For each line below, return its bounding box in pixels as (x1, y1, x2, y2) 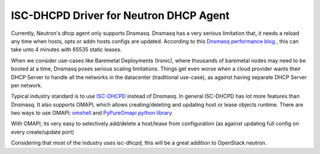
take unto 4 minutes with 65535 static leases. (11, 46, 122, 53)
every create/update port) (11, 128, 74, 136)
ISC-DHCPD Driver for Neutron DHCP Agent (11, 9, 230, 22)
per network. (11, 82, 43, 89)
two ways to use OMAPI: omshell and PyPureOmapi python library (11, 110, 172, 117)
